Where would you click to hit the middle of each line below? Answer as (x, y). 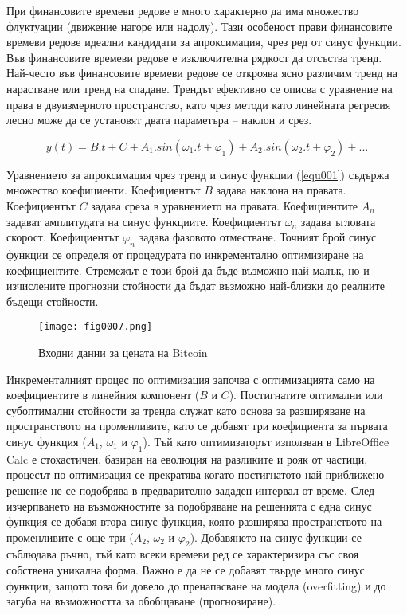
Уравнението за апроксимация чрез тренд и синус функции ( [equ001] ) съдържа (198, 174)
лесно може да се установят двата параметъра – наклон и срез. (159, 120)
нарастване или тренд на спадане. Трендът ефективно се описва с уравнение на (200, 88)
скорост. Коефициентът (63, 237)
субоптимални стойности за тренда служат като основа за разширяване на (186, 410)
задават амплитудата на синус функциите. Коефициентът (144, 221)
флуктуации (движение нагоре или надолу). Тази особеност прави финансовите (200, 26)
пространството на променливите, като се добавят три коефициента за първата (197, 426)
